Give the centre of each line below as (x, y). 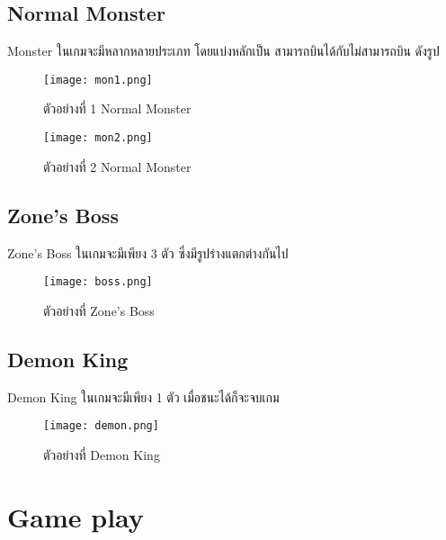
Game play (76, 516)
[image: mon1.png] (98, 80)
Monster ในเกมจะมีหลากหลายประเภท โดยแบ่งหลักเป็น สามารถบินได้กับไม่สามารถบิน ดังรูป (223, 51)
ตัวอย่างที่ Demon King (102, 454)
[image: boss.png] (98, 282)
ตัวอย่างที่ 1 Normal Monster (117, 108)
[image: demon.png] (101, 426)
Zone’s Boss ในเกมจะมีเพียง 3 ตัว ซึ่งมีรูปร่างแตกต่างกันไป (148, 252)
